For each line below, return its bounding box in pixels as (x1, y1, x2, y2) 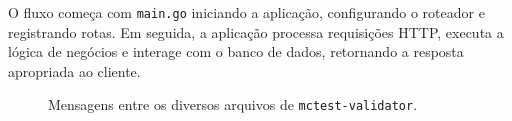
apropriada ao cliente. (8, 60, 141, 81)
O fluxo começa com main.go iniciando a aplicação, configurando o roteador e (8, 2, 485, 22)
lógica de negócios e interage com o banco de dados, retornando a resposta (8, 41, 464, 62)
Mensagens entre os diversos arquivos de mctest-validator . (48, 94, 418, 115)
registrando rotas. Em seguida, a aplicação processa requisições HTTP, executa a (8, 21, 504, 42)
